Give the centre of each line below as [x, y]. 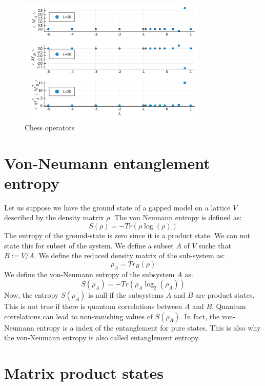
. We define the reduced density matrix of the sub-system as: [129, 255]
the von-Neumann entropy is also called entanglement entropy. [102, 337]
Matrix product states [84, 373]
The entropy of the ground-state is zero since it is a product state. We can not [127, 235]
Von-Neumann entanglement [107, 162]
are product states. [225, 295]
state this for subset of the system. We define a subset [89, 245]
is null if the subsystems [126, 295]
